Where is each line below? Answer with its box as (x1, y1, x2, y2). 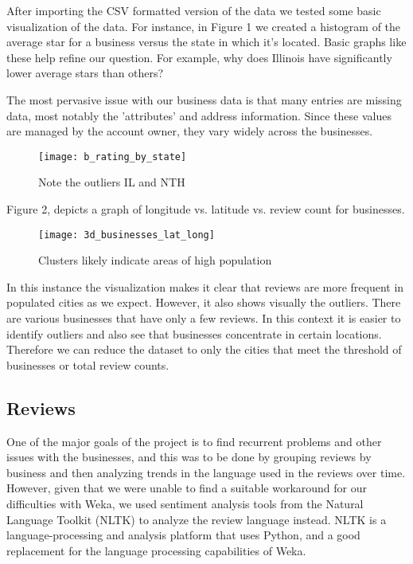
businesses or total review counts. (6, 356, 169, 373)
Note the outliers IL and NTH (38, 174, 185, 190)
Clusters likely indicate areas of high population (38, 252, 272, 268)
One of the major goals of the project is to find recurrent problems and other (6, 433, 382, 449)
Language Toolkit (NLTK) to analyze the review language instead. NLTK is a (6, 511, 387, 527)
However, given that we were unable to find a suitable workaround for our (6, 480, 367, 496)
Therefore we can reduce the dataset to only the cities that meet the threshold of (6, 341, 402, 358)
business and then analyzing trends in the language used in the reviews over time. (6, 464, 406, 480)
